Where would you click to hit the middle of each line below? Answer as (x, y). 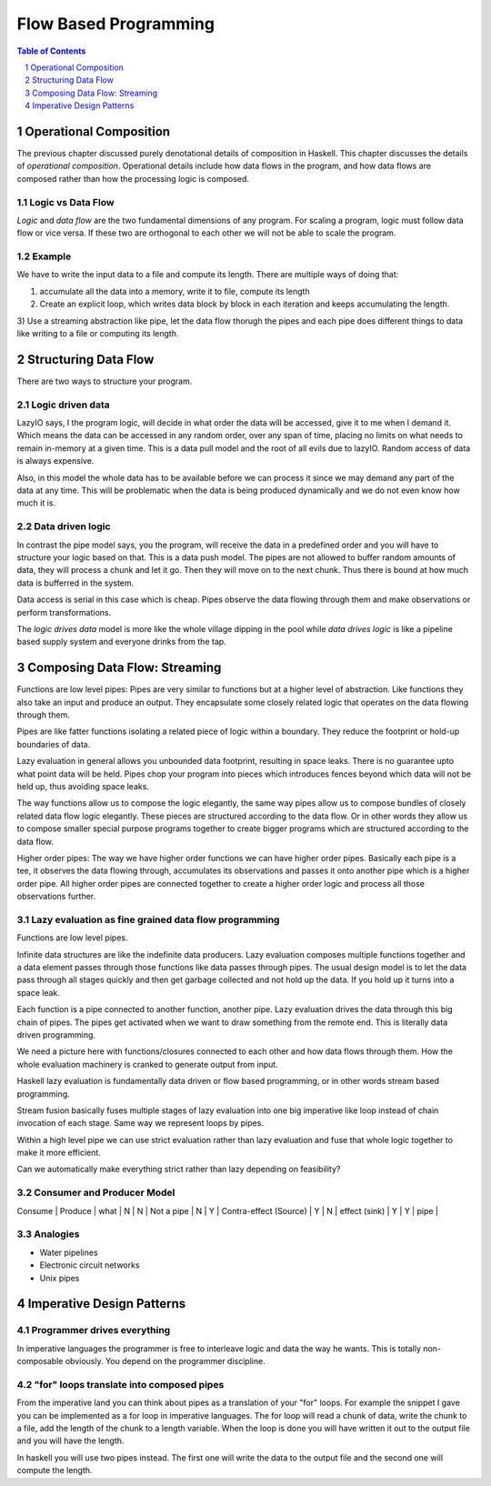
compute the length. (55, 1471)
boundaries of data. (54, 744)
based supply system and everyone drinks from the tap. (121, 642)
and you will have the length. (70, 1441)
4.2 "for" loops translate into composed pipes (120, 1384)
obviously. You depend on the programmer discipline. (165, 1361)
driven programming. (56, 1034)
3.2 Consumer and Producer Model (96, 1193)
